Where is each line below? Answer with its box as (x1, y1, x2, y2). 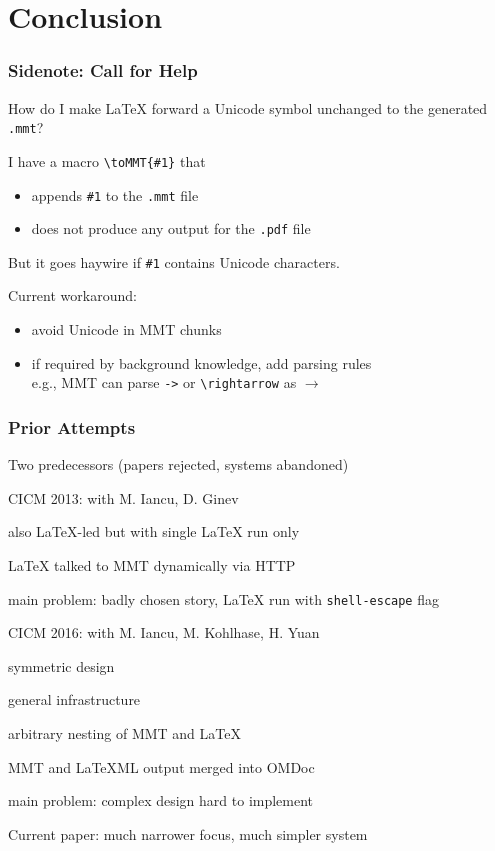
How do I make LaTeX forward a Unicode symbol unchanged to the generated (8, 97, 488, 118)
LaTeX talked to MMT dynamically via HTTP (8, 554, 296, 575)
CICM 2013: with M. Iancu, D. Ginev (8, 487, 239, 508)
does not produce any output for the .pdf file (31, 218, 311, 239)
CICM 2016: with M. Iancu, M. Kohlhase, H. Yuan (8, 622, 320, 643)
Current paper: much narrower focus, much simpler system (8, 823, 368, 844)
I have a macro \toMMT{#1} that (8, 150, 206, 171)
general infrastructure (8, 689, 141, 710)
